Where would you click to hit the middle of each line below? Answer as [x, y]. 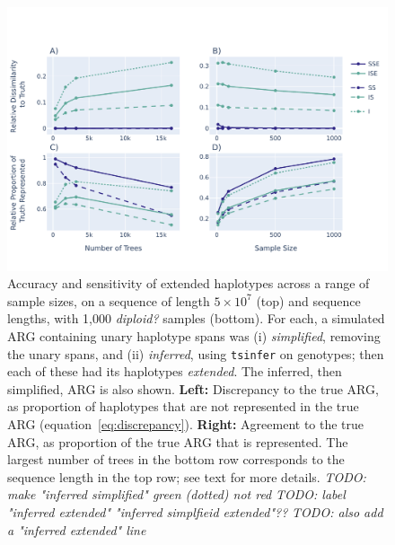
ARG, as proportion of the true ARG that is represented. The [178, 441]
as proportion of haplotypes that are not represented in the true [183, 406]
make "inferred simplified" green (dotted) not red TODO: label [176, 494]
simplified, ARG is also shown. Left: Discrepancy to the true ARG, [193, 388]
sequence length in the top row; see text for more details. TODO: [187, 476]
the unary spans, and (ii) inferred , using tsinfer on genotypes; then [196, 353]
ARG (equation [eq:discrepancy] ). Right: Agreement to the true [186, 423]
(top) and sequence [308, 300]
